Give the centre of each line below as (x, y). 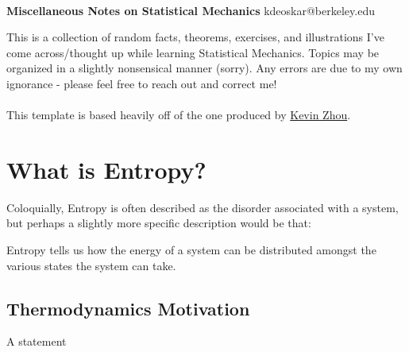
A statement (37, 341)
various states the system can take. (91, 265)
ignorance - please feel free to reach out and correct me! (142, 83)
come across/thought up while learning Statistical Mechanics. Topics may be (193, 52)
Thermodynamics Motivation (128, 308)
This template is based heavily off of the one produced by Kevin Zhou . (179, 115)
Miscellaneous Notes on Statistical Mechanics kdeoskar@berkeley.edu (191, 10)
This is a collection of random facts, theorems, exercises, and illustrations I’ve (195, 37)
